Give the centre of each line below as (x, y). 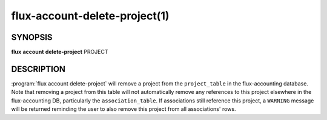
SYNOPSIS (32, 37)
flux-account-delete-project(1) (90, 16)
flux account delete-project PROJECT (60, 52)
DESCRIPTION (38, 69)
